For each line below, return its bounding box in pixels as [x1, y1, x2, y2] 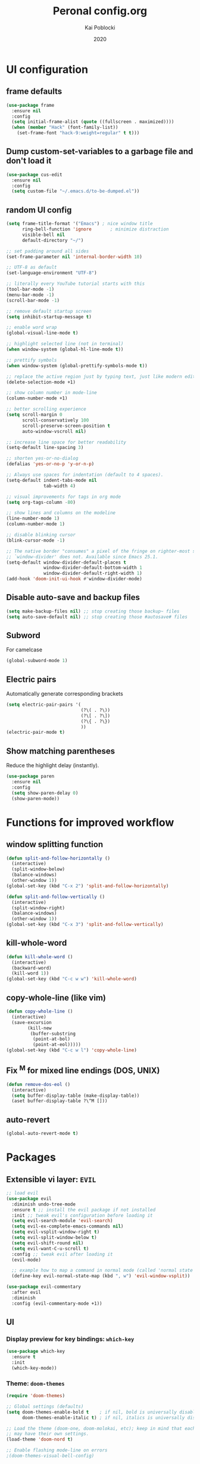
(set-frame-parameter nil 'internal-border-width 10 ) [6, 254, 143, 260]
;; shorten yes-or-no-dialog [6, 456, 79, 462]
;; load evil [6, 1190, 39, 1196]
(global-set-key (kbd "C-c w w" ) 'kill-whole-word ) [6, 976, 137, 982]
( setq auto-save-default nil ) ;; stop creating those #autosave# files [6, 614, 187, 620]
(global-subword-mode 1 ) [6, 658, 68, 664]
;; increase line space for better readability [6, 439, 127, 445]
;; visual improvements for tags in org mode [6, 494, 121, 500]
